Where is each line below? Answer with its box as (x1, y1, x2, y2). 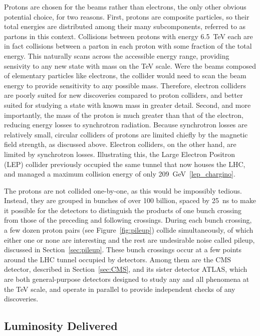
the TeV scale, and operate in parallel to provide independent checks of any (4, 283, 235, 294)
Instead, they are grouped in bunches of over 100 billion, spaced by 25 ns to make (4, 195, 256, 206)
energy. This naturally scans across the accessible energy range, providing (4, 50, 229, 61)
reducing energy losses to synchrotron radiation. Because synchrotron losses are (4, 119, 247, 130)
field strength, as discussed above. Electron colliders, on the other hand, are (4, 139, 236, 149)
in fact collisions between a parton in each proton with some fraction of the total (4, 41, 252, 51)
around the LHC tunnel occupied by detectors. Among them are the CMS (4, 254, 231, 264)
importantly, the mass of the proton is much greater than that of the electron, (4, 109, 243, 120)
